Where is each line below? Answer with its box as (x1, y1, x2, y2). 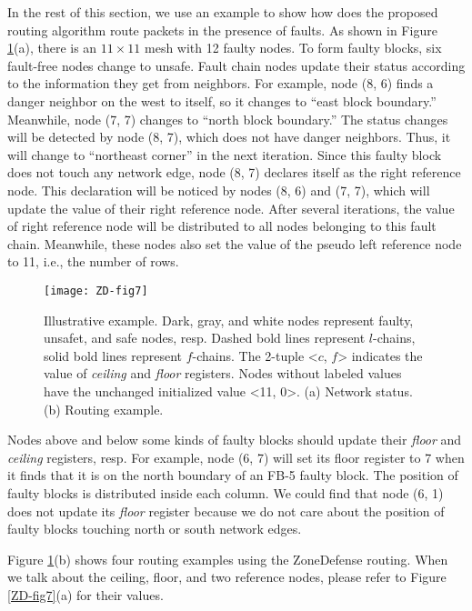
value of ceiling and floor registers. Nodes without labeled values (44, 364, 402, 383)
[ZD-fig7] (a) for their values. (7, 585, 164, 604)
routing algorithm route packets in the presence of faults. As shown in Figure (7, 20, 437, 39)
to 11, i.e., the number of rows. (7, 252, 179, 271)
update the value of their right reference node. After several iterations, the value (7, 198, 455, 217)
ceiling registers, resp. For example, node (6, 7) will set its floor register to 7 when (7, 447, 465, 466)
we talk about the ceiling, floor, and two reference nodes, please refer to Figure (7, 567, 447, 586)
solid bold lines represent (44, 346, 182, 365)
